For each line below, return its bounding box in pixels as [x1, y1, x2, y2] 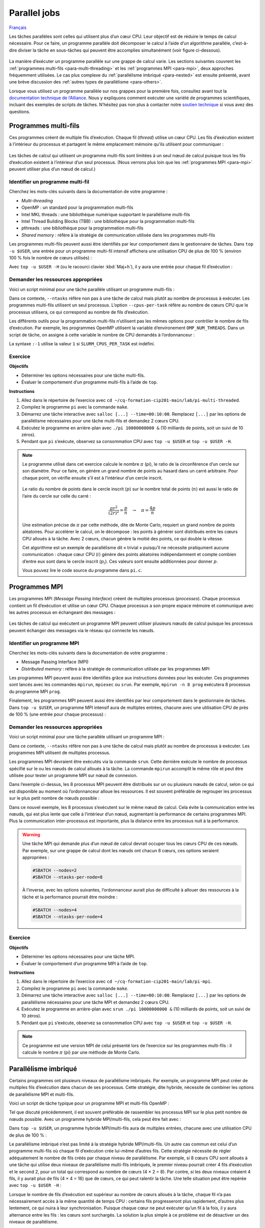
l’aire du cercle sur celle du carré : [22, 493, 91, 499]
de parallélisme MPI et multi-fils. [9, 1091, 75, 1097]
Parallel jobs [9, 7, 60, 18]
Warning [22, 832, 40, 837]
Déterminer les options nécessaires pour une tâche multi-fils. [21, 372, 145, 378]
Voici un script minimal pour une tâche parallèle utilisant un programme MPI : [9, 734, 164, 740]
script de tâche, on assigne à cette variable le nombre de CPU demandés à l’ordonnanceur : [9, 332, 195, 337]
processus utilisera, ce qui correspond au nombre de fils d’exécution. [9, 309, 149, 315]
